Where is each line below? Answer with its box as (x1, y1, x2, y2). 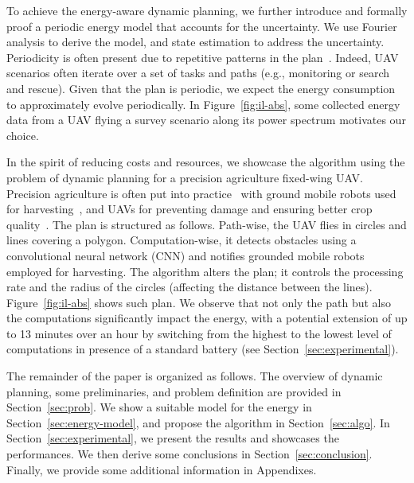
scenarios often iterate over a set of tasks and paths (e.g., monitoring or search (6, 64, 390, 81)
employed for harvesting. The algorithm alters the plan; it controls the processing (6, 263, 404, 279)
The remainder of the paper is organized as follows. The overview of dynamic (6, 368, 383, 384)
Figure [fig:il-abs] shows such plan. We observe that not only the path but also (6, 294, 392, 310)
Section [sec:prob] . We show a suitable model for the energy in (6, 399, 312, 415)
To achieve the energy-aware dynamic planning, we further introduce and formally (6, 2, 408, 18)
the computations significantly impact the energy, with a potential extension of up (6, 310, 408, 326)
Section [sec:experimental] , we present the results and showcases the (6, 430, 339, 446)
